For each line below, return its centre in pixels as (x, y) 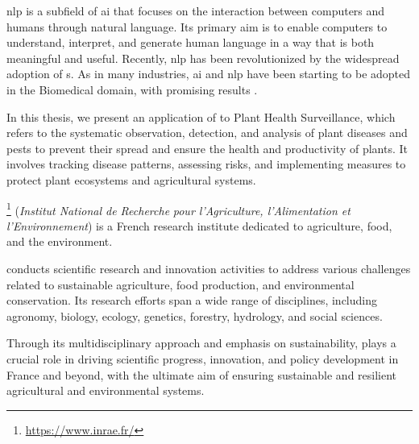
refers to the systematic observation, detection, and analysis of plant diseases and (207, 133)
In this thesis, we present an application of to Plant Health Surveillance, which (201, 116)
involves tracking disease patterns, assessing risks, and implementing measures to (206, 164)
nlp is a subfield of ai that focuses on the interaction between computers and (196, 10)
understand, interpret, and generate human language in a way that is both (191, 42)
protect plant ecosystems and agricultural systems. (131, 179)
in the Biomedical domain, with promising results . (132, 89)
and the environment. (60, 241)
